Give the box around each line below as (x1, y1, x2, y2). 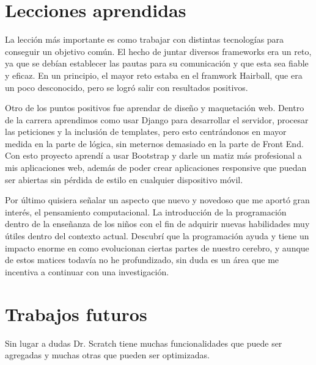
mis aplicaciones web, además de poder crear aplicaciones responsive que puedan (5, 161, 307, 174)
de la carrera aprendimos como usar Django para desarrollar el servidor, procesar (5, 113, 309, 126)
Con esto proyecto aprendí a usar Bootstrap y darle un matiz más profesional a (5, 149, 302, 162)
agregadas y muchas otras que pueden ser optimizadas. (5, 349, 210, 361)
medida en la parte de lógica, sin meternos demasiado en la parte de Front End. (5, 137, 304, 150)
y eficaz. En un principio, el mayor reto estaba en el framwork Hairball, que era (5, 68, 303, 81)
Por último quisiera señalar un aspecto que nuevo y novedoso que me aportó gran (5, 193, 310, 206)
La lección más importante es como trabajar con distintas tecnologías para (5, 33, 284, 46)
